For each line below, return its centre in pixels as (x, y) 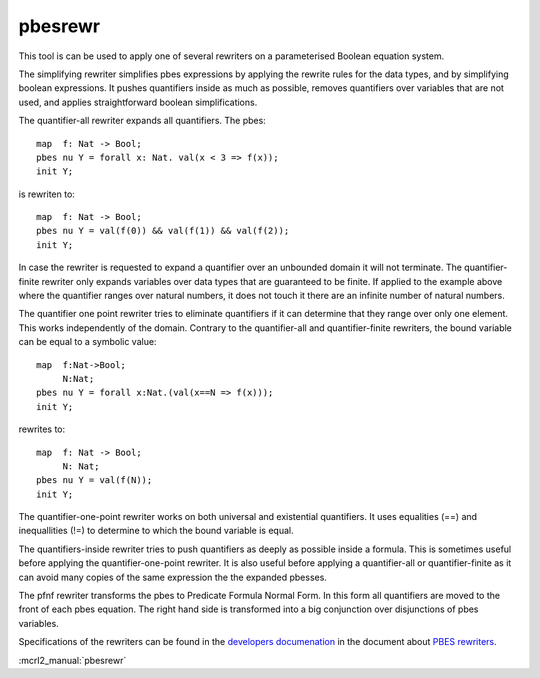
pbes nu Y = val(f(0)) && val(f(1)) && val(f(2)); (163, 231)
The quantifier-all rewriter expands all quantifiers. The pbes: (142, 121)
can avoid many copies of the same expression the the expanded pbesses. (172, 577)
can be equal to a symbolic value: (87, 342)
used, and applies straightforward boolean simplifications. (138, 102)
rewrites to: (42, 429)
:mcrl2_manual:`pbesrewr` (72, 660)
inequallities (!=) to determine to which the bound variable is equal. (156, 531)
